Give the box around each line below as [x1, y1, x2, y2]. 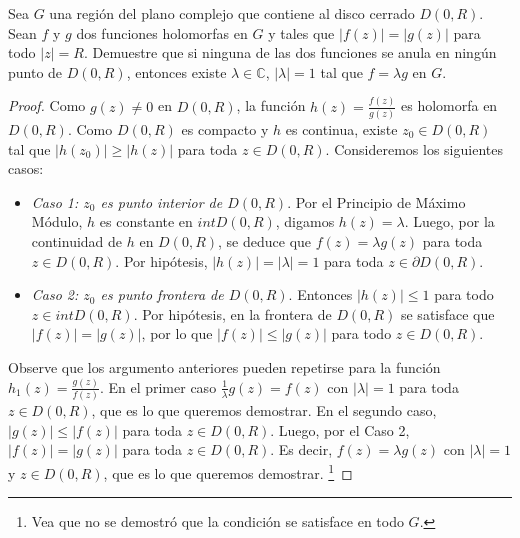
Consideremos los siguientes [334, 138, 503, 159]
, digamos [275, 211, 335, 232]
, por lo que [141, 323, 213, 344]
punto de [8, 61, 63, 82]
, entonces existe [126, 61, 227, 82]
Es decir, [278, 439, 333, 460]
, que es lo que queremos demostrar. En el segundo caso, [91, 400, 437, 421]
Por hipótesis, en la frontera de [142, 303, 332, 324]
